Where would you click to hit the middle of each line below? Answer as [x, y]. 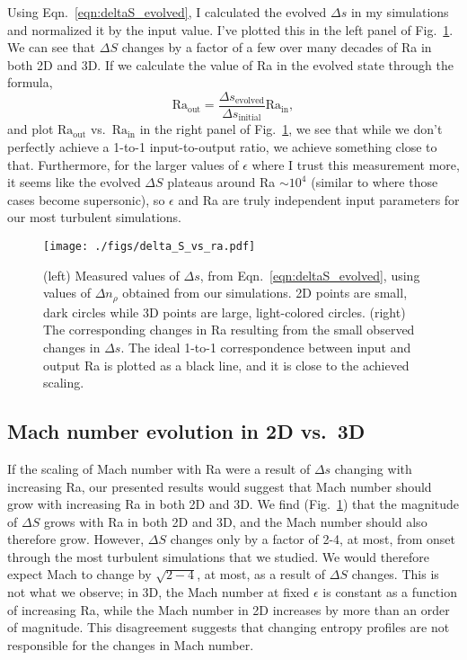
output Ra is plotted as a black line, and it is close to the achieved [226, 365]
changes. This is [395, 574]
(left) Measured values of [111, 275]
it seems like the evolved [74, 182]
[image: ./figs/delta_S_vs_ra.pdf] [150, 247]
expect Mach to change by [79, 574]
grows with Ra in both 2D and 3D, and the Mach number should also [235, 521]
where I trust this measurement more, [356, 164]
